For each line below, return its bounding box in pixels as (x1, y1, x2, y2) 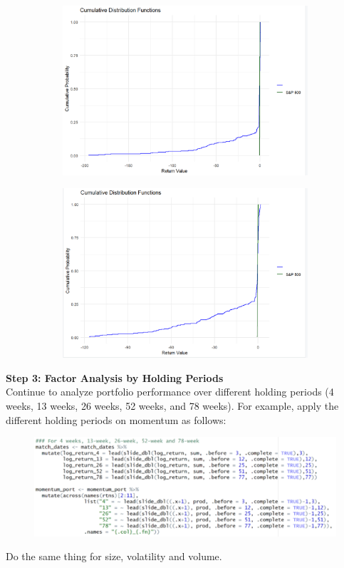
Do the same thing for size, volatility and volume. (6, 549, 222, 564)
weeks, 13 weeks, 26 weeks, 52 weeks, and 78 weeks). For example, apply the (6, 398, 339, 413)
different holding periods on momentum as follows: (6, 412, 226, 427)
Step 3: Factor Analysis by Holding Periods (6, 370, 224, 385)
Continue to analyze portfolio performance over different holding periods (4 (6, 384, 334, 399)
